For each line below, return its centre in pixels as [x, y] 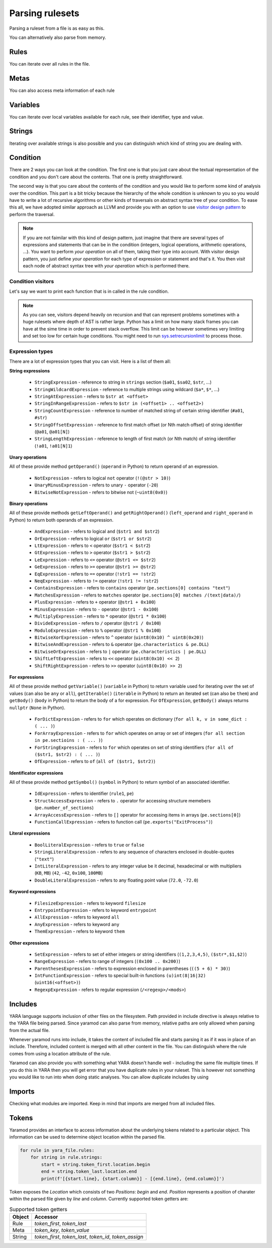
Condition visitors [32, 281]
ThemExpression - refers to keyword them [80, 932]
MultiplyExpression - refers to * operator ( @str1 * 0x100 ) [100, 616]
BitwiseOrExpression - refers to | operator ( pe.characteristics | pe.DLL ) [120, 652]
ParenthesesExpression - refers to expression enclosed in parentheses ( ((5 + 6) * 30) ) [132, 968]
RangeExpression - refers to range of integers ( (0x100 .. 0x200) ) [108, 961]
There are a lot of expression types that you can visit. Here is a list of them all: [90, 361]
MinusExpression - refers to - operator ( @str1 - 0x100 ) [96, 609]
